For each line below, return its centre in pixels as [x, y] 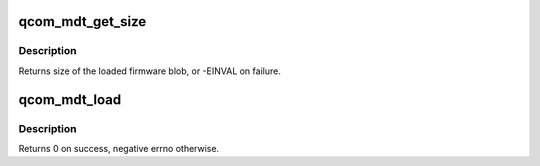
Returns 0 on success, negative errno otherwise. [119, 148]
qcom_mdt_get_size [82, 21]
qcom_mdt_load [70, 99]
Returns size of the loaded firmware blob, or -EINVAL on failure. [150, 71]
